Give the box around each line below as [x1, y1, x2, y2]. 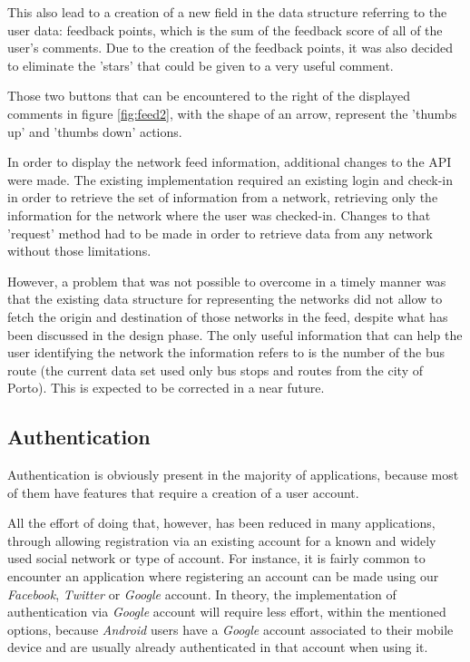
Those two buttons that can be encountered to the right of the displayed [7, 86, 411, 105]
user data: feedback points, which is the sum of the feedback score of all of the [7, 20, 443, 39]
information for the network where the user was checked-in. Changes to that [7, 205, 431, 224]
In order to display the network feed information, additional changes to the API [7, 152, 452, 171]
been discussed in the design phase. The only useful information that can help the [7, 325, 463, 344]
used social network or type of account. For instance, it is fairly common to [7, 549, 426, 568]
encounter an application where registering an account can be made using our [7, 567, 439, 586]
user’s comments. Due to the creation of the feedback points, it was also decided [7, 38, 454, 57]
